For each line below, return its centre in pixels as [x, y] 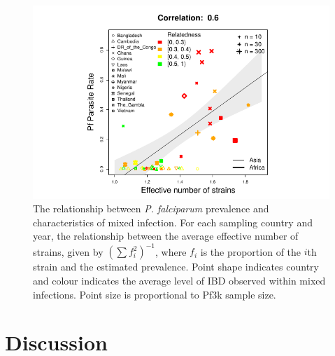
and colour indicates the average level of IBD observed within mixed [179, 281]
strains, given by [68, 251]
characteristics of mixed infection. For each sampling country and [173, 222]
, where [171, 251]
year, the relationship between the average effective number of [166, 236]
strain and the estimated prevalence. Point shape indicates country [176, 267]
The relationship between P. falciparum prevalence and [151, 208]
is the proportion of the [251, 251]
